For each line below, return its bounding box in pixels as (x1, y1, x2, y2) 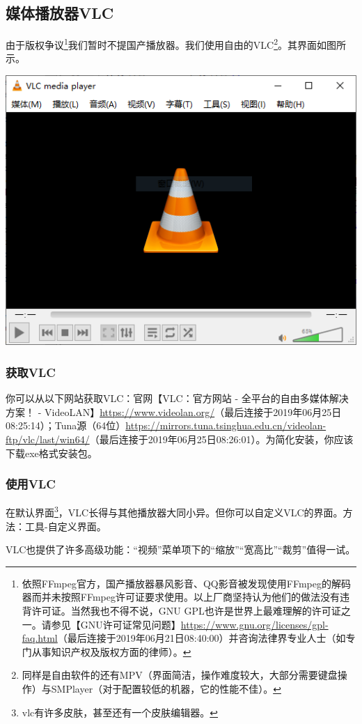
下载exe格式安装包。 (6, 445, 97, 460)
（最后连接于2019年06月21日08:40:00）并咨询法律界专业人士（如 (57, 631, 346, 645)
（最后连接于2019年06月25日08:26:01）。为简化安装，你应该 (89, 431, 354, 446)
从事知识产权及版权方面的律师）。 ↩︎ (31, 644, 191, 658)
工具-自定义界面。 (24, 518, 107, 533)
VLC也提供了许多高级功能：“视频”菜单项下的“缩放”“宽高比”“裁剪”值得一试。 (6, 542, 356, 557)
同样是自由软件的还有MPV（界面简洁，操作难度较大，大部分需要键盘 (22, 668, 338, 682)
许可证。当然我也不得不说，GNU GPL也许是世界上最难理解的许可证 (31, 603, 341, 617)
